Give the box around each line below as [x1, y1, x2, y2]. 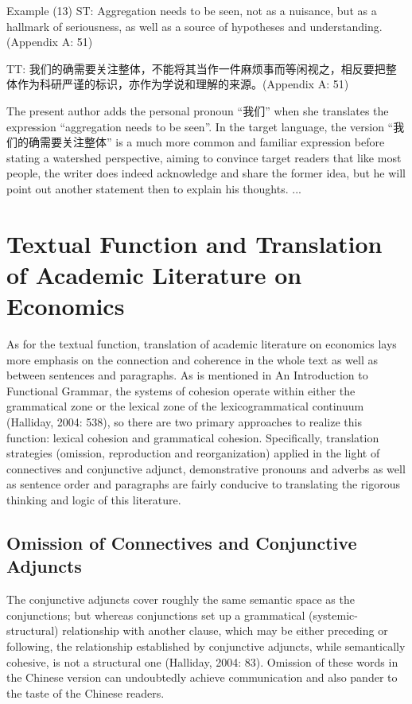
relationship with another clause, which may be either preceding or [62, 622, 388, 639]
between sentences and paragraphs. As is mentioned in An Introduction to [6, 367, 368, 383]
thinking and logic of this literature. [6, 491, 181, 508]
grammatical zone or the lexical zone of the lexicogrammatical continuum [6, 398, 364, 414]
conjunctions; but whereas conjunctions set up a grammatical [6, 606, 305, 623]
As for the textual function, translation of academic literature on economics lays [6, 336, 397, 352]
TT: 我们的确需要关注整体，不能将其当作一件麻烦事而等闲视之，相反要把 [6, 60, 386, 76]
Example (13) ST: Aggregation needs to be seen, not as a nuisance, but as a [6, 2, 377, 18]
